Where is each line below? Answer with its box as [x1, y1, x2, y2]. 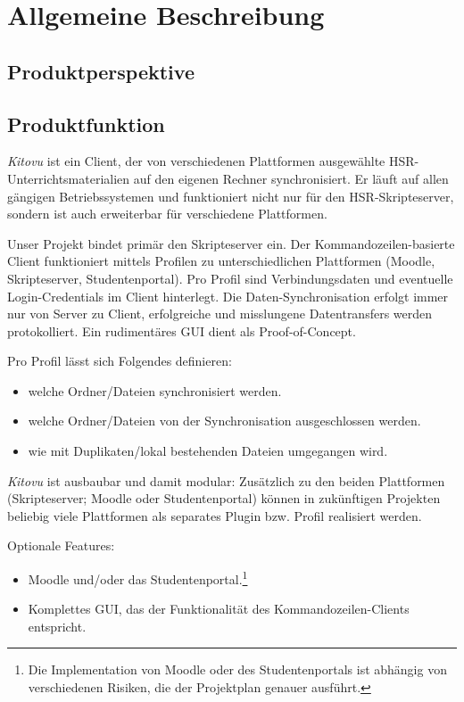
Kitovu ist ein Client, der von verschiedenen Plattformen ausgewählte [7, 152, 385, 170]
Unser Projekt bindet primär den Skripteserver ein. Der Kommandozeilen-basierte [7, 234, 455, 252]
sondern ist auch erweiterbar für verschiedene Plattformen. [7, 204, 327, 223]
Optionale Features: [7, 536, 115, 555]
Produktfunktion [7, 110, 165, 137]
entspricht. [28, 616, 87, 635]
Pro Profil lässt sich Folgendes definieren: [7, 351, 232, 370]
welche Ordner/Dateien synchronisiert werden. [28, 381, 282, 400]
